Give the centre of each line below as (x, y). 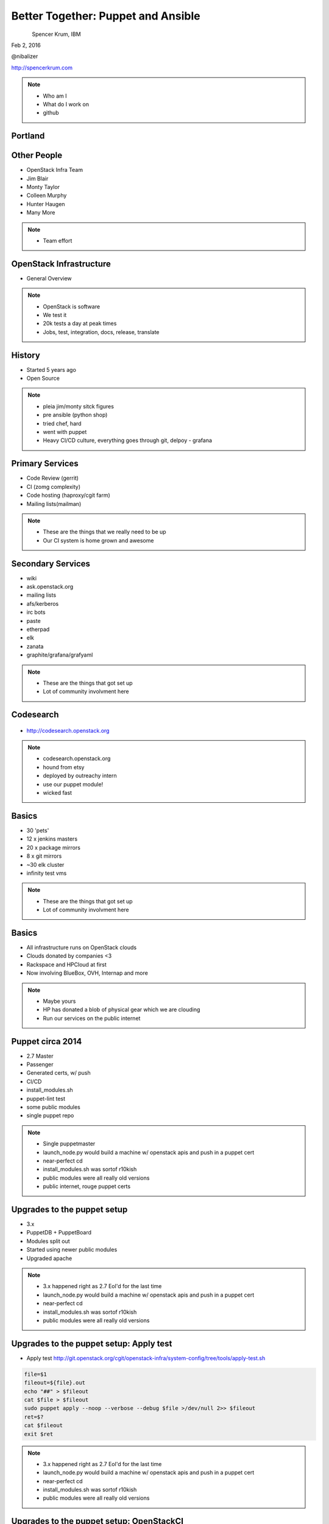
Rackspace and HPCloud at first (66, 964)
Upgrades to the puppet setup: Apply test (92, 1343)
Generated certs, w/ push (58, 1073)
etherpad (38, 629)
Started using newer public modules (72, 1250)
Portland (28, 136)
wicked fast (58, 793)
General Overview (49, 278)
